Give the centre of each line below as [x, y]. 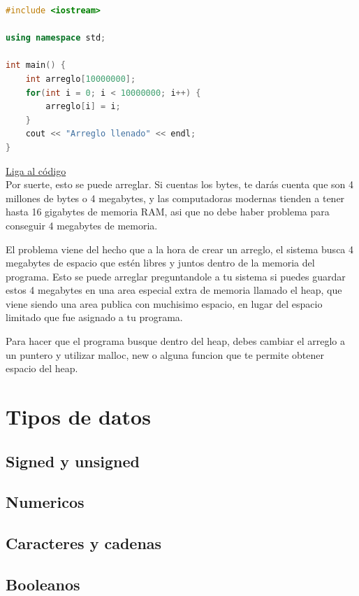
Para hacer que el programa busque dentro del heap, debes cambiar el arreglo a [175, 341]
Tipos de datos [78, 417]
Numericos [45, 502]
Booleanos [43, 584]
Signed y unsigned [73, 461]
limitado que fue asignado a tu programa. [94, 317]
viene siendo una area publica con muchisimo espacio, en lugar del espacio [164, 303]
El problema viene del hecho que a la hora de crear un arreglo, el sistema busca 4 [180, 249]
